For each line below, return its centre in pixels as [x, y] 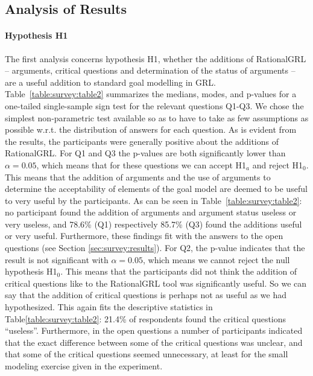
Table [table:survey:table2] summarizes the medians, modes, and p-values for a [151, 94]
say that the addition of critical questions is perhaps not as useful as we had [146, 295]
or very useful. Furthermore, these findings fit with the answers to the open [144, 236]
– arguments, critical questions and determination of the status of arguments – [150, 70]
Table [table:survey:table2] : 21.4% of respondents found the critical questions [146, 318]
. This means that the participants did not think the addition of [179, 271]
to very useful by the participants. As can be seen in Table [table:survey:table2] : [153, 200]
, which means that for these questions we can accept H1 [141, 164]
